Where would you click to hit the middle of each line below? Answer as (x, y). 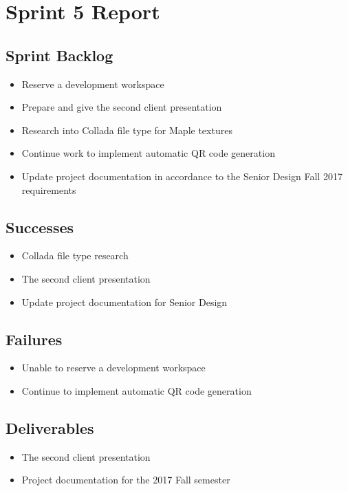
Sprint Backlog (59, 55)
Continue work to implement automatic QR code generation (148, 153)
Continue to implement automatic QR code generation (137, 390)
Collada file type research (75, 255)
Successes (40, 227)
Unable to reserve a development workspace (113, 368)
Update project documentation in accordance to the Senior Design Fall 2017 (182, 176)
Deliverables (50, 427)
